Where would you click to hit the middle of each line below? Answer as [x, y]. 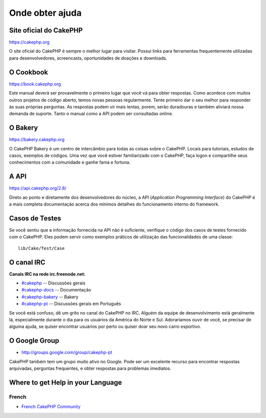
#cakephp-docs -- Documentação [56, 290]
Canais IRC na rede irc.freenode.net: [47, 274]
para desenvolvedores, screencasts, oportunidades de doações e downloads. [88, 58]
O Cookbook [29, 72]
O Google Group [34, 341]
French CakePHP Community [51, 407]
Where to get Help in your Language [66, 382]
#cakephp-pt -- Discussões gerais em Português [71, 304]
